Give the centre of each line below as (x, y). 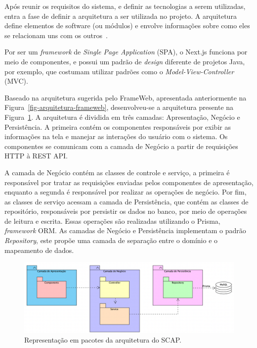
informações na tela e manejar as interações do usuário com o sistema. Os (116, 136)
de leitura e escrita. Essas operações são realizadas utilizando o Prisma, (112, 221)
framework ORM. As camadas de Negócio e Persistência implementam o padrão (125, 230)
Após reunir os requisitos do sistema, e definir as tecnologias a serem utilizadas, (125, 6)
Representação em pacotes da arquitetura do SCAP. (103, 340)
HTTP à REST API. (36, 156)
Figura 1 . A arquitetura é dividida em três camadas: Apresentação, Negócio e (122, 117)
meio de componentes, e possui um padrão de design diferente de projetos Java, (125, 61)
